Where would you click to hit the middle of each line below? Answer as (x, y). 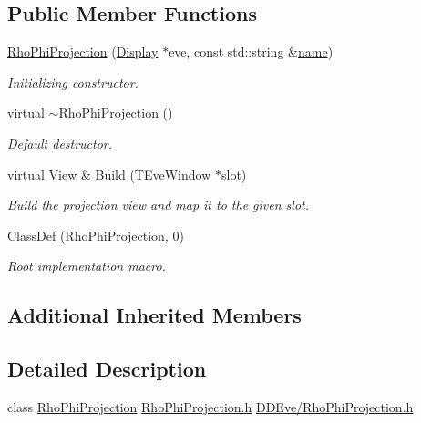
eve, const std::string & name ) (251, 52)
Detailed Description (107, 369)
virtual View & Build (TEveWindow (109, 174)
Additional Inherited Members (154, 315)
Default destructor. (60, 143)
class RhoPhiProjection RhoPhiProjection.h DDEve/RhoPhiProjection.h (210, 406)
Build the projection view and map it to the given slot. (159, 205)
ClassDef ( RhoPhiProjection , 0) (96, 235)
